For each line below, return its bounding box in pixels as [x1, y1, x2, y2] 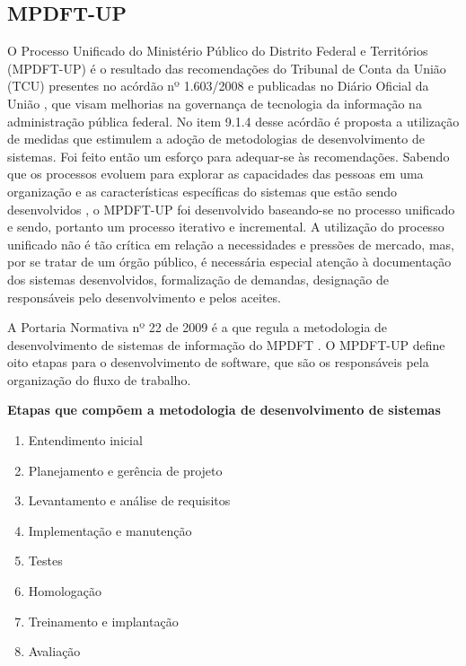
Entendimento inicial [28, 431, 143, 450]
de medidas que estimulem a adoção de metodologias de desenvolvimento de [7, 129, 425, 148]
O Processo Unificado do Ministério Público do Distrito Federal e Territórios [7, 41, 428, 60]
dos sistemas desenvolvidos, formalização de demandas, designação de [7, 269, 389, 288]
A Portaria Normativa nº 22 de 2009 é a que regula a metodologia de [7, 318, 388, 337]
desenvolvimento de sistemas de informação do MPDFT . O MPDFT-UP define [7, 335, 445, 354]
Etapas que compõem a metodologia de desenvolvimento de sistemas [7, 400, 441, 419]
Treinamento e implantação [28, 611, 179, 630]
